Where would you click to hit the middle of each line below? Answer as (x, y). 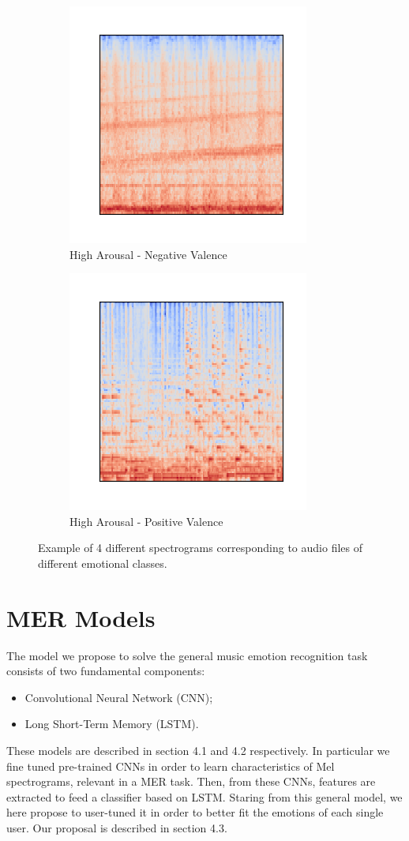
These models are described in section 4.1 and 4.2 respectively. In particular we (198, 751)
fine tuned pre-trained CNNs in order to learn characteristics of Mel (171, 766)
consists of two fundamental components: (106, 671)
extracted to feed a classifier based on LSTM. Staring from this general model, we (204, 796)
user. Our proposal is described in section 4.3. (117, 828)
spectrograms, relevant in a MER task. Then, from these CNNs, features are (191, 781)
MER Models (81, 617)
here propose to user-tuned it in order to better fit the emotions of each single (195, 812)
